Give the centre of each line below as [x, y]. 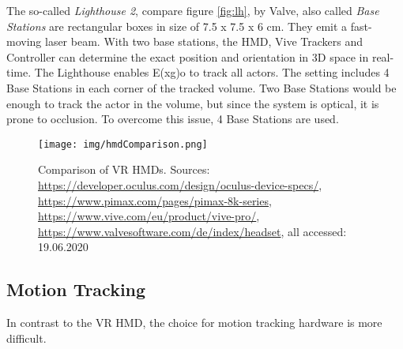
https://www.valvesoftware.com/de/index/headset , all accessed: [192, 231]
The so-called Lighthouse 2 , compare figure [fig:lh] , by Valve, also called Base [193, 10]
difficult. [26, 338]
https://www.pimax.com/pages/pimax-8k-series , [155, 200]
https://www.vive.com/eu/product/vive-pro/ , [149, 216]
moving [24, 41]
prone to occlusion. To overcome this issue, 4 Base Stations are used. [173, 119]
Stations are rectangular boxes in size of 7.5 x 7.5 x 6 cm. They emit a [177, 26]
